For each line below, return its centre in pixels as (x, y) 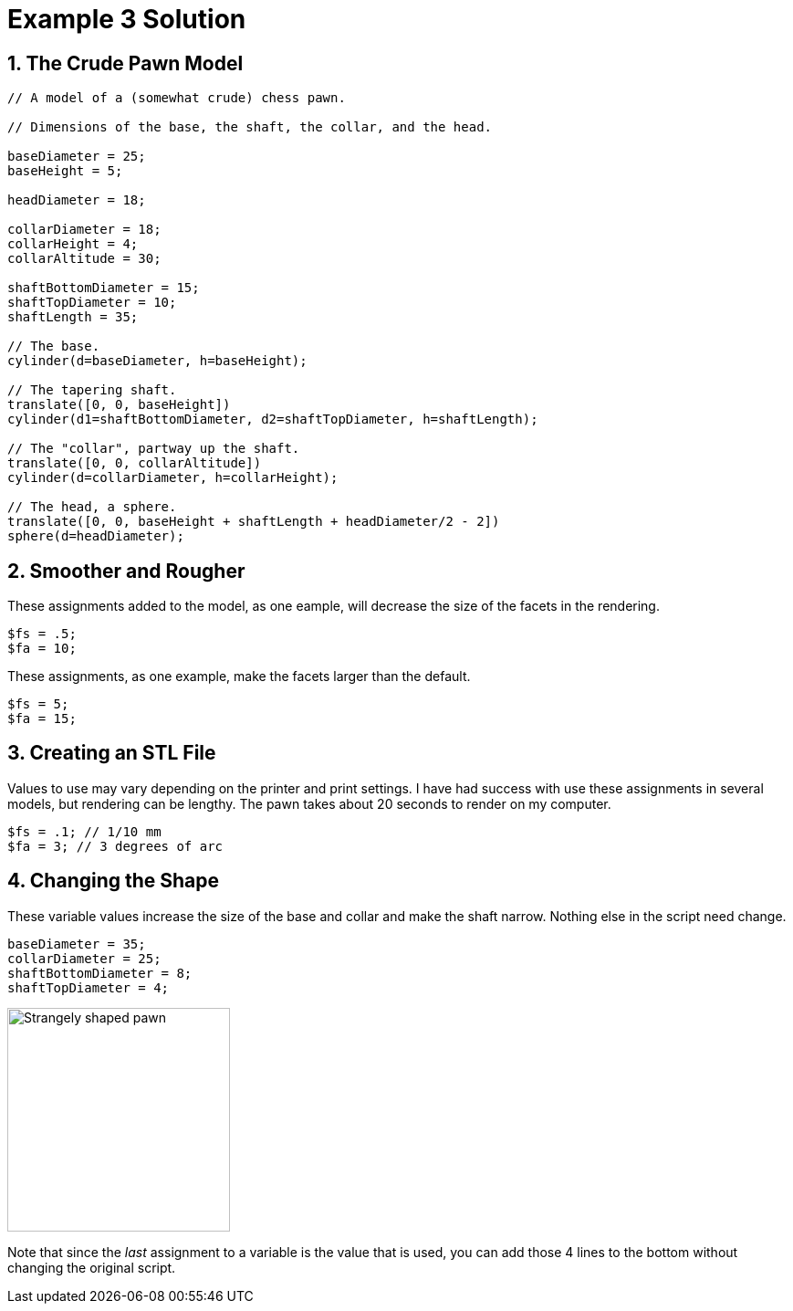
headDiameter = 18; (77, 200)
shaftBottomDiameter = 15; (104, 288)
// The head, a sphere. (92, 507)
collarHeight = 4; (73, 244)
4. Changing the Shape (114, 881)
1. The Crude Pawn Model (125, 63)
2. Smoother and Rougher (126, 571)
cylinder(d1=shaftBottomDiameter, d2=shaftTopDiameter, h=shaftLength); (273, 420)
